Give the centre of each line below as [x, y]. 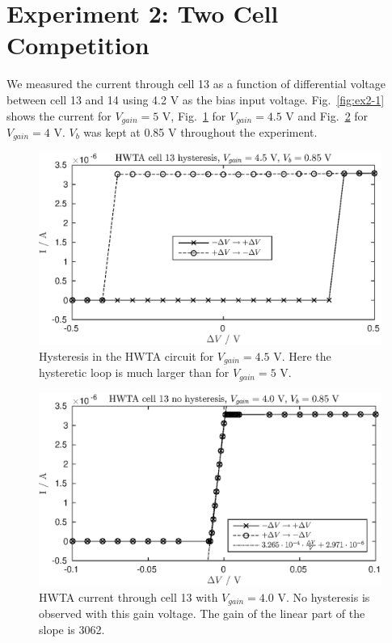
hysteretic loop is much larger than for [134, 372]
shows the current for [59, 115]
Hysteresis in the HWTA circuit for [126, 355]
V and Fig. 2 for [327, 115]
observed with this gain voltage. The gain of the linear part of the [202, 613]
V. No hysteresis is [324, 596]
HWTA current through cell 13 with [129, 596]
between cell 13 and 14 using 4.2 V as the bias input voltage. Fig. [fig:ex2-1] [196, 99]
